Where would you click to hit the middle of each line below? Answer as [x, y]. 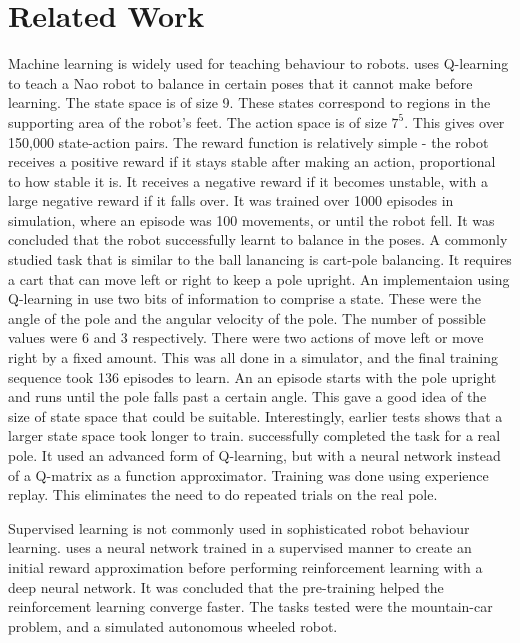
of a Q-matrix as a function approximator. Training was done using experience [248, 474]
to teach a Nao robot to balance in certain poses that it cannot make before [240, 82]
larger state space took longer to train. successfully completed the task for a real [254, 435]
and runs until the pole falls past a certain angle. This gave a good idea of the [247, 396]
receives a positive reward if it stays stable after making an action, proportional [252, 161]
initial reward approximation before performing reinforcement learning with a [245, 566]
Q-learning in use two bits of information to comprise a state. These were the [245, 298]
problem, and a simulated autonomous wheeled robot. [173, 625]
